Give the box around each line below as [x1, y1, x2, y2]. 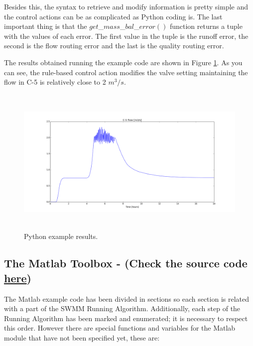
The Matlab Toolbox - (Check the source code [4, 255, 248, 271]
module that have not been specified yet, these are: [4, 333, 160, 343]
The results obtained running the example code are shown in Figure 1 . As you [4, 57, 243, 67]
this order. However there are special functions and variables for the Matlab [4, 323, 236, 333]
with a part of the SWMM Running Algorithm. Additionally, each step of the [4, 303, 241, 314]
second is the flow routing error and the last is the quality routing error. [4, 40, 224, 51]
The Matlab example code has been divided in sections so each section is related [4, 293, 249, 304]
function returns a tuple [169, 21, 243, 31]
